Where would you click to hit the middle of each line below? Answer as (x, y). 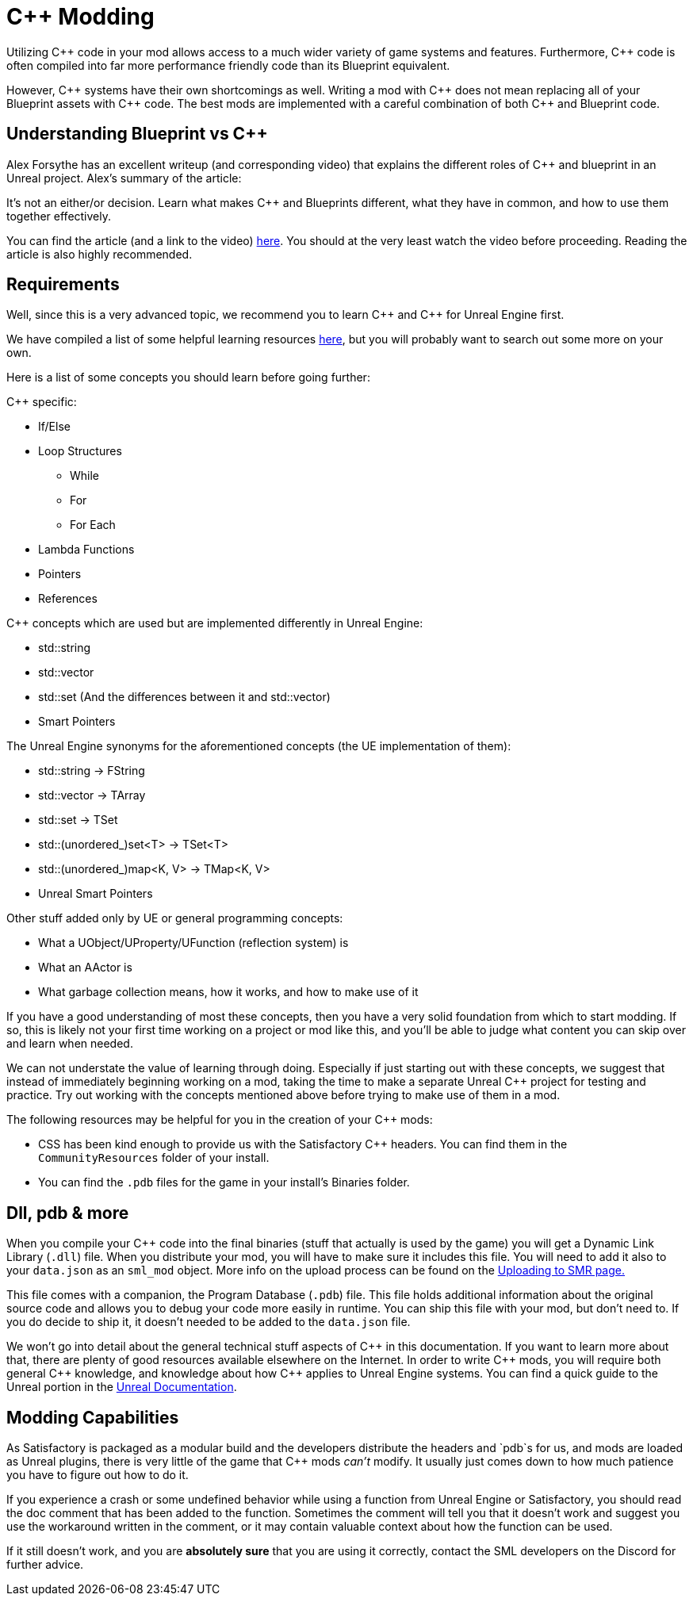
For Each (93, 525)
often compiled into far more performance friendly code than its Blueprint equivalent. (228, 65)
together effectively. (59, 216)
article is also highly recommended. (100, 254)
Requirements (63, 285)
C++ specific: (42, 402)
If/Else (54, 427)
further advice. (45, 1565)
